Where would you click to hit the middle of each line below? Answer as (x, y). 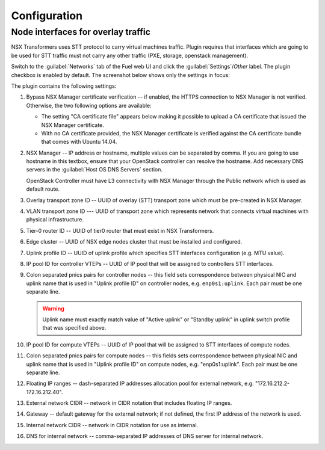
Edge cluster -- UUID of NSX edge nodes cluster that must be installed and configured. (134, 242)
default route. (43, 189)
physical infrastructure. (55, 220)
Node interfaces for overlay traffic (81, 32)
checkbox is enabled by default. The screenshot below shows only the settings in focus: (120, 75)
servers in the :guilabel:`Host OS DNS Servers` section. (94, 170)
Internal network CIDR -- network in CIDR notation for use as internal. (112, 425)
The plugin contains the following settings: (64, 86)
